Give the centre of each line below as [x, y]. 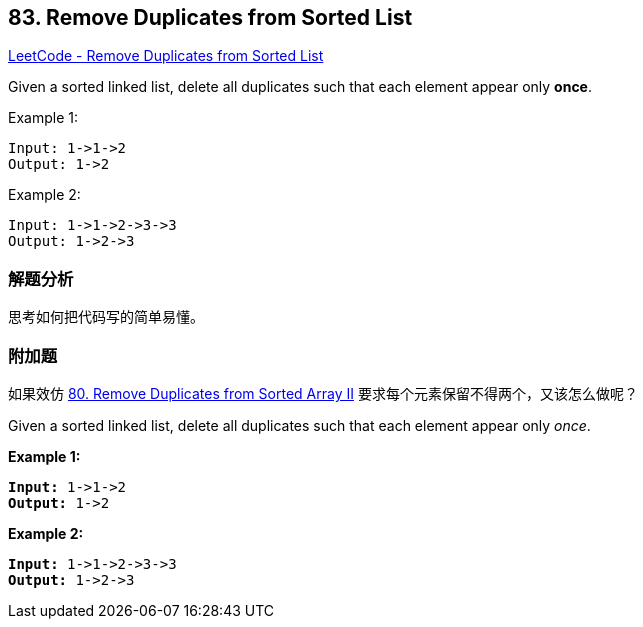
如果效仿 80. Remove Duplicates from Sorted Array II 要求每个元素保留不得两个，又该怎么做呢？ [323, 393]
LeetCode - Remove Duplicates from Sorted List [166, 56]
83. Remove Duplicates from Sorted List [210, 17]
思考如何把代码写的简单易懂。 [106, 317]
